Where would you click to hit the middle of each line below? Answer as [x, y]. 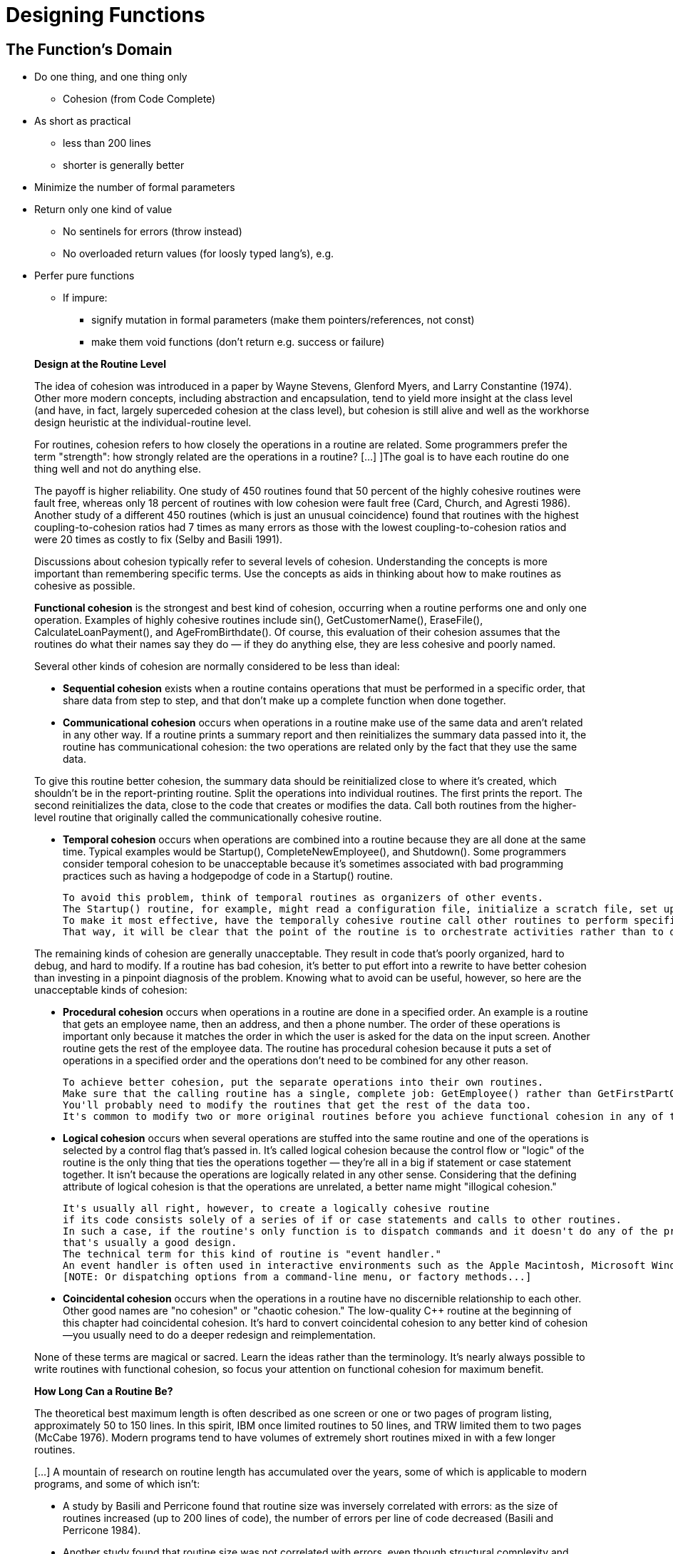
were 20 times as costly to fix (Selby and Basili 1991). [159, 540]
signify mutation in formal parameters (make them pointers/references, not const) [283, 320]
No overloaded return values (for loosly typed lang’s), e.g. [199, 254]
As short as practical [83, 121]
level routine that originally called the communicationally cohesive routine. [208, 818]
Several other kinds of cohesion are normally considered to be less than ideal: [217, 667]
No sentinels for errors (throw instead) [153, 232]
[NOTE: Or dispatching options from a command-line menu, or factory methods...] [297, 1277]
